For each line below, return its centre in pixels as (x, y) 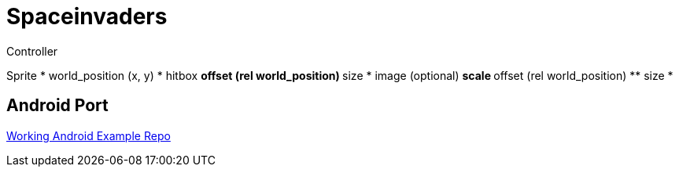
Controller (32, 51)
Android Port (57, 106)
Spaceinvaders (87, 16)
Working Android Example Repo (89, 135)
